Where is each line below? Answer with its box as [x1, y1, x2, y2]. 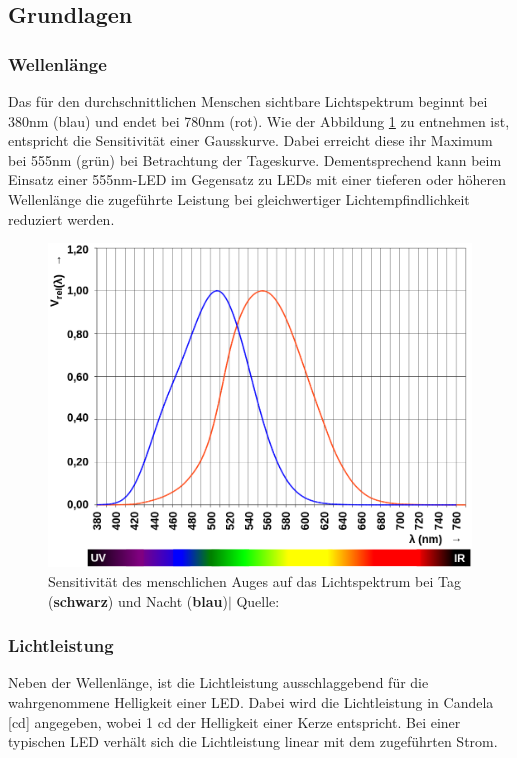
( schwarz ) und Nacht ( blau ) [48, 590, 228, 611]
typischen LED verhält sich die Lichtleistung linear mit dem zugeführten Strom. [8, 731, 498, 752]
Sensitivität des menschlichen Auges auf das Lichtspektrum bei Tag [48, 570, 461, 591]
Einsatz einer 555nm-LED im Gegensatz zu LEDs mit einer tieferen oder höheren [8, 169, 507, 190]
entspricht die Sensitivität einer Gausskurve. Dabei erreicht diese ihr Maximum [8, 130, 493, 151]
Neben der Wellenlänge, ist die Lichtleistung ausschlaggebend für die [8, 672, 429, 693]
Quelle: [236, 590, 280, 611]
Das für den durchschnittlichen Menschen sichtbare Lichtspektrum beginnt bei [8, 91, 488, 111]
